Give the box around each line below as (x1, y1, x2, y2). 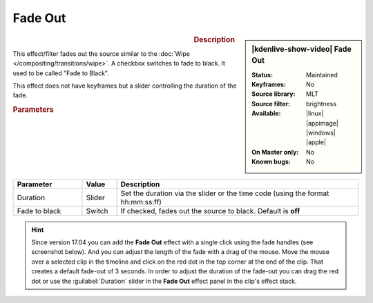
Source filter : (251, 99, 290, 108)
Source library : (251, 90, 296, 98)
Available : (251, 109, 281, 117)
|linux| (306, 109, 324, 117)
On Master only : (251, 148, 299, 156)
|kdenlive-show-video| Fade (251, 44, 352, 54)
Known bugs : (251, 157, 291, 166)
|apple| (306, 138, 326, 146)
